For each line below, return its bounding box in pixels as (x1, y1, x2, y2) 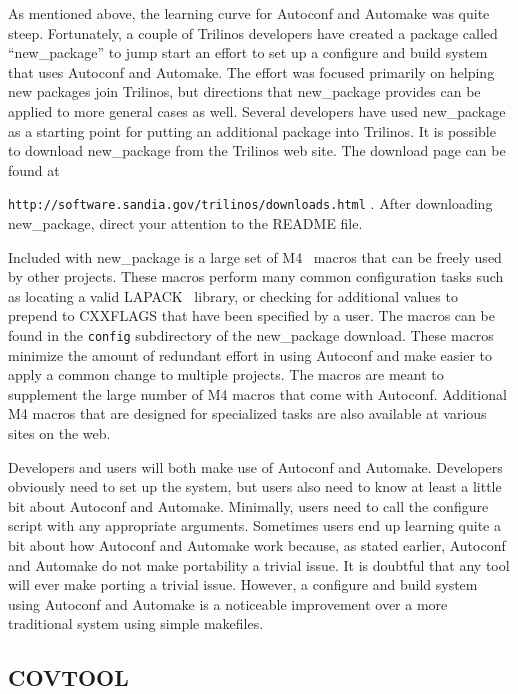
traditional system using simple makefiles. (8, 613, 264, 634)
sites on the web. (8, 423, 111, 443)
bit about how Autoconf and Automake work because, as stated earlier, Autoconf (8, 534, 506, 555)
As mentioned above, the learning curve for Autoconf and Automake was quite (8, 3, 490, 23)
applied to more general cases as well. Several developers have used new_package (8, 100, 506, 121)
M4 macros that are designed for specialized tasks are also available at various (8, 403, 487, 424)
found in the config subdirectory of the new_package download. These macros (8, 324, 494, 345)
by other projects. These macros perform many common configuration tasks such (8, 266, 504, 287)
